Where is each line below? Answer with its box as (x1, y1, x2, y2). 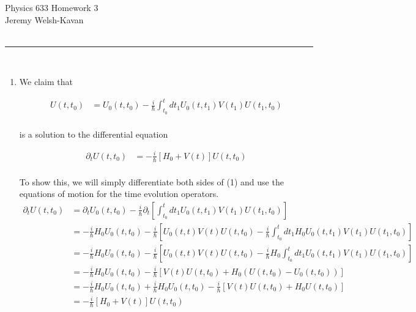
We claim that (19, 75, 73, 88)
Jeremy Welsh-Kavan (5, 13, 84, 26)
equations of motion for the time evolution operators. (19, 187, 219, 200)
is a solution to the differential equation (19, 127, 168, 140)
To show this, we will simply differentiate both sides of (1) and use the (19, 175, 284, 188)
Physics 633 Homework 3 (5, 1, 98, 13)
